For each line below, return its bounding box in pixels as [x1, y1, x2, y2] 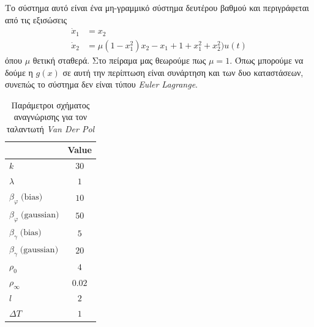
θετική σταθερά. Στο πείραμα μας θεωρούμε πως [32, 53, 206, 66]
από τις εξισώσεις [5, 13, 67, 26]
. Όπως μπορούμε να [230, 53, 304, 66]
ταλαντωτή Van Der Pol [6, 122, 95, 135]
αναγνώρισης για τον [13, 110, 88, 123]
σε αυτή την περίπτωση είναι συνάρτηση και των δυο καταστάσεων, [62, 66, 304, 78]
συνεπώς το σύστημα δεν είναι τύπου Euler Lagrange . [5, 78, 198, 91]
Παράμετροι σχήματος [11, 98, 90, 111]
